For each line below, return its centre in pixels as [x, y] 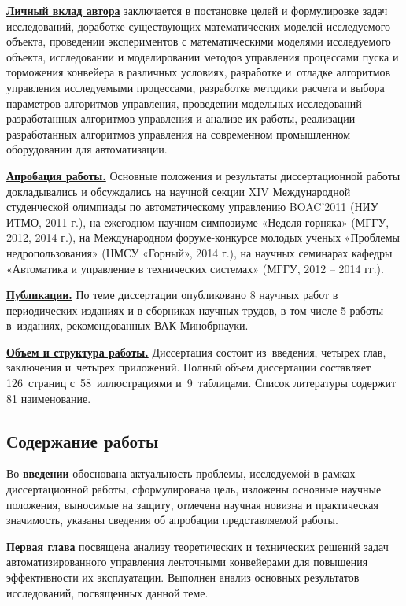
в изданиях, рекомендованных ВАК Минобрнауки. [127, 325]
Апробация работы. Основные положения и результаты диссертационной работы [203, 175]
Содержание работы [83, 440]
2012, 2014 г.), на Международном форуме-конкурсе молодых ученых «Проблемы [203, 237]
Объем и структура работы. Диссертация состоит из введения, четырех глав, [196, 351]
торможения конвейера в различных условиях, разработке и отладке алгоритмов [199, 72]
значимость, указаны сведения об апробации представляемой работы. [172, 520]
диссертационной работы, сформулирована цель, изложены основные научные [194, 489]
